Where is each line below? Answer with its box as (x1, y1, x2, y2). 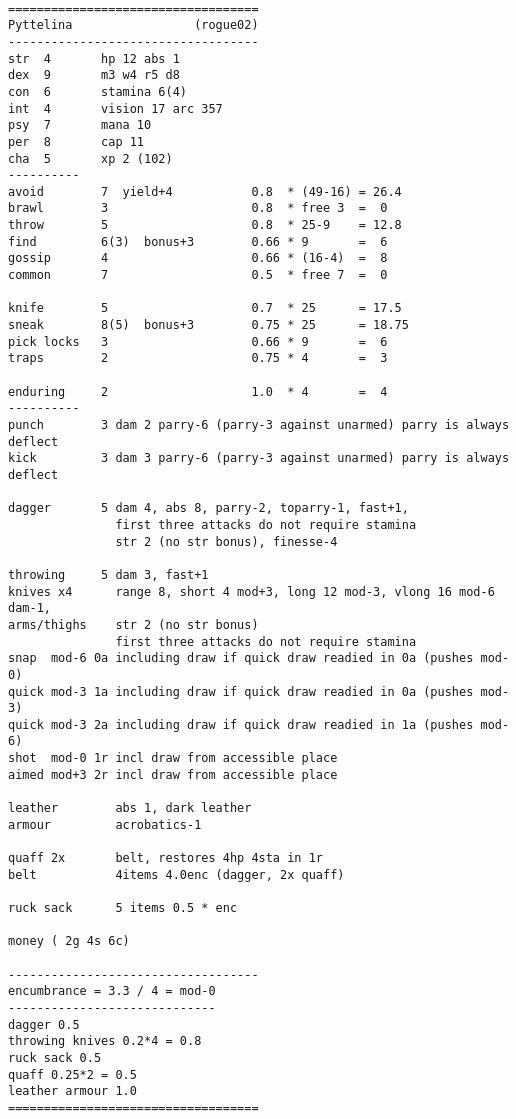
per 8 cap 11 (8, 134, 145, 149)
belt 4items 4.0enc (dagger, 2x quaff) (8, 867, 345, 882)
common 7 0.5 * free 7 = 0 (8, 268, 388, 283)
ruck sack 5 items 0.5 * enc (8, 901, 238, 916)
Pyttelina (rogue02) (8, 18, 259, 33)
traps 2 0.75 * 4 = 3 (8, 351, 388, 366)
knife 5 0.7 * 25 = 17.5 (8, 301, 402, 316)
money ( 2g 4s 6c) (8, 934, 130, 949)
